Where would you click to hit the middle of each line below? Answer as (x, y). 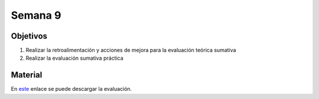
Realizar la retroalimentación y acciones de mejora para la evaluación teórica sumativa (131, 50)
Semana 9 (36, 15)
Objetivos (29, 36)
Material (27, 75)
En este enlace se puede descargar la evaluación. (71, 89)
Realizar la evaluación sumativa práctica (74, 58)
